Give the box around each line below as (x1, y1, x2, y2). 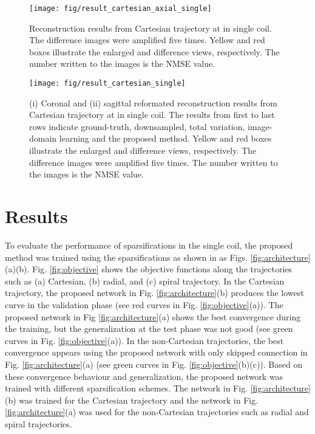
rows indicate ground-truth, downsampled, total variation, (29, 120, 245, 133)
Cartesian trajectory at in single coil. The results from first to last (29, 108, 275, 121)
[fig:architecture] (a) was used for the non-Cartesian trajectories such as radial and (5, 405, 309, 418)
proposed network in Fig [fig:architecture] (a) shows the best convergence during (5, 310, 301, 323)
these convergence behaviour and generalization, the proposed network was (5, 370, 283, 382)
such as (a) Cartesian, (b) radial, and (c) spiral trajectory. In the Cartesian (5, 274, 285, 287)
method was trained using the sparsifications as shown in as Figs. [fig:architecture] (5, 250, 311, 263)
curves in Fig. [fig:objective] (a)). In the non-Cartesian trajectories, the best (5, 334, 284, 346)
